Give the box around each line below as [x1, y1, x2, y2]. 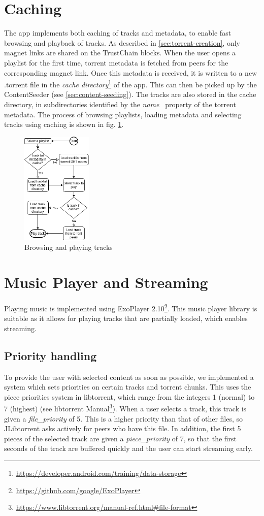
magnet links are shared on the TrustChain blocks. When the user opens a [4, 47, 236, 58]
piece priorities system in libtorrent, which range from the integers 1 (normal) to [4, 391, 255, 402]
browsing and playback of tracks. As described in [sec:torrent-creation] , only [4, 37, 240, 48]
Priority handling [4, 347, 97, 363]
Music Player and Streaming [4, 272, 208, 292]
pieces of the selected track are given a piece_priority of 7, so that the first [4, 433, 237, 443]
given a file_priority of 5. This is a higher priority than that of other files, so [4, 413, 243, 424]
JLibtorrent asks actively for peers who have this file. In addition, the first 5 [4, 423, 241, 434]
